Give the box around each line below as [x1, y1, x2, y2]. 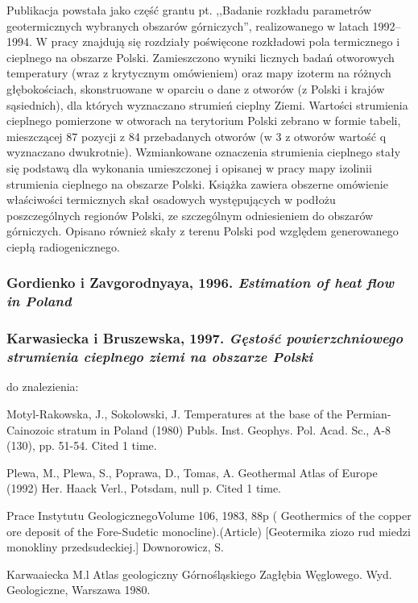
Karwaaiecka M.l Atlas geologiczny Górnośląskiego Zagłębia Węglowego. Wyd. [6, 565, 392, 582]
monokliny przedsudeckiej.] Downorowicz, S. [6, 539, 224, 555]
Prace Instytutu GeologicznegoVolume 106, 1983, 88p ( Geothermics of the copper [6, 506, 412, 523]
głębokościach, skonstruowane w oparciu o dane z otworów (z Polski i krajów [6, 80, 385, 97]
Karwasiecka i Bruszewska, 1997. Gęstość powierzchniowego [6, 328, 404, 348]
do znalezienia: [6, 378, 79, 395]
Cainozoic [6, 421, 55, 438]
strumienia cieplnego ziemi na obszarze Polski [6, 347, 313, 367]
